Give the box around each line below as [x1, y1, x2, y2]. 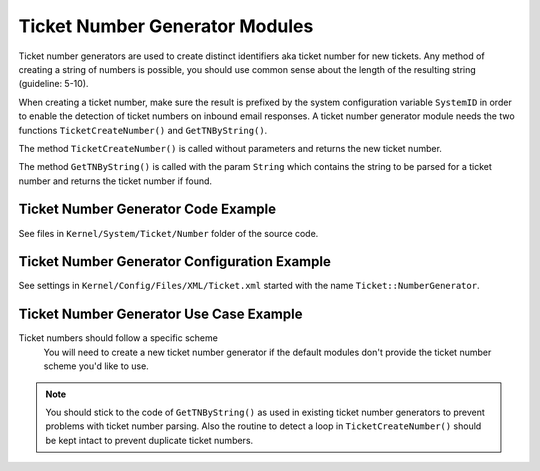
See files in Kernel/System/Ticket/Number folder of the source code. [18, 227, 319, 239]
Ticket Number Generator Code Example [18, 201, 277, 218]
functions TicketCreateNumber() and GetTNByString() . [18, 124, 268, 136]
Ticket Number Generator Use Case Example [18, 306, 303, 323]
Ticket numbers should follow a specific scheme [18, 332, 219, 344]
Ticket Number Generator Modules [18, 15, 314, 37]
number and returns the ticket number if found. [18, 175, 213, 187]
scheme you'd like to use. [43, 360, 149, 372]
